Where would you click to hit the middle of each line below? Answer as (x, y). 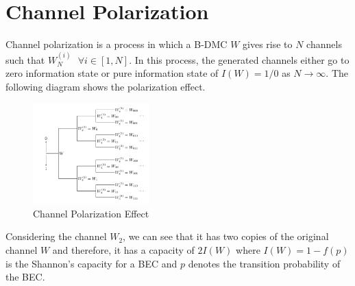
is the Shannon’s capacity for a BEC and (91, 263)
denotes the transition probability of (264, 263)
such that (25, 59)
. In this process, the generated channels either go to (239, 59)
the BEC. (25, 277)
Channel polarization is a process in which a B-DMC (117, 44)
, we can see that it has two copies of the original (226, 236)
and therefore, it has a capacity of (123, 249)
